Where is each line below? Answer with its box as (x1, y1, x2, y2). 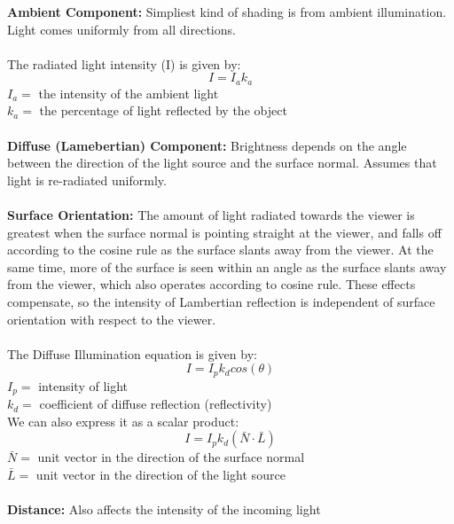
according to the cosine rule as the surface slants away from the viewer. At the (7, 240, 434, 259)
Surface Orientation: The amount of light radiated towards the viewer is (7, 205, 415, 223)
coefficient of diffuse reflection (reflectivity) (39, 395, 272, 413)
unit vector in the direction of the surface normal (37, 448, 305, 466)
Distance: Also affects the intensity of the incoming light (7, 500, 321, 519)
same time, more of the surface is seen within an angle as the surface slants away (7, 257, 447, 276)
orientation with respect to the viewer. (7, 309, 216, 328)
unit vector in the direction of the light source (35, 465, 286, 484)
